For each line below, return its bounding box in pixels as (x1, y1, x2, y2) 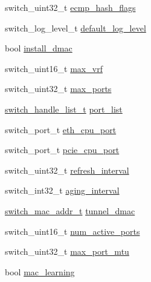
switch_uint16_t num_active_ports (5, 225, 140, 237)
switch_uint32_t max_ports (5, 82, 112, 95)
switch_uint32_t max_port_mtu (5, 245, 129, 258)
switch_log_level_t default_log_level (5, 21, 146, 34)
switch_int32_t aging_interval (5, 184, 120, 197)
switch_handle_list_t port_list (5, 102, 123, 115)
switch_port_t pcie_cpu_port (5, 143, 120, 156)
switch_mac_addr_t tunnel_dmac (5, 204, 135, 217)
